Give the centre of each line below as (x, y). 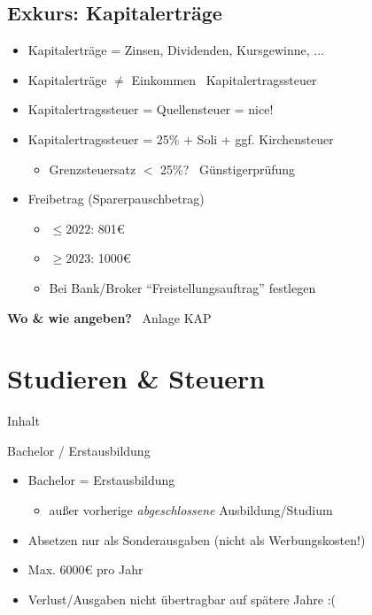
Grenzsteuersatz (93, 169)
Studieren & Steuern (136, 378)
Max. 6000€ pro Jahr (85, 569)
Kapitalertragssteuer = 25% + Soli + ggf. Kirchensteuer (181, 138)
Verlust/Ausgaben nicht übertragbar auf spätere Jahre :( (182, 599)
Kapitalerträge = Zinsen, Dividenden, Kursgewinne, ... (176, 50)
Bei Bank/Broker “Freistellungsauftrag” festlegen (182, 287)
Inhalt (23, 421)
